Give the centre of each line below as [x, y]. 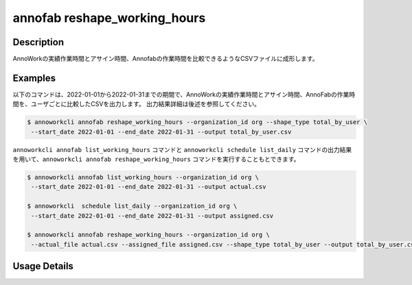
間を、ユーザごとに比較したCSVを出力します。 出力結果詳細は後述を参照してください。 [137, 104]
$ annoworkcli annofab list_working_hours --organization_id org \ [143, 177]
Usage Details [43, 266]
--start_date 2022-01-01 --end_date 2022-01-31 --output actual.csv [149, 187]
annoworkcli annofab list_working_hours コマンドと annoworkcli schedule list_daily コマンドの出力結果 [182, 149]
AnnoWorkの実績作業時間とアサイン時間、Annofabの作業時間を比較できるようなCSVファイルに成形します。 [165, 59]
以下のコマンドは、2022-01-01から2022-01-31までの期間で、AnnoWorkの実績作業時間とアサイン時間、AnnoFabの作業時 [184, 94]
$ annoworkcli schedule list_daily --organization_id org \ [132, 206]
